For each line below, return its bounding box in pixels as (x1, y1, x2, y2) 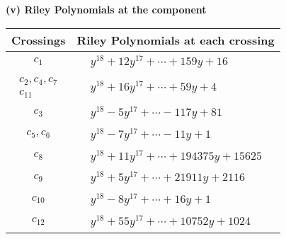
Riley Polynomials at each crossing (76, 31, 275, 48)
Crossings (11, 31, 66, 48)
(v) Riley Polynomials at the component (6, 2, 207, 16)
